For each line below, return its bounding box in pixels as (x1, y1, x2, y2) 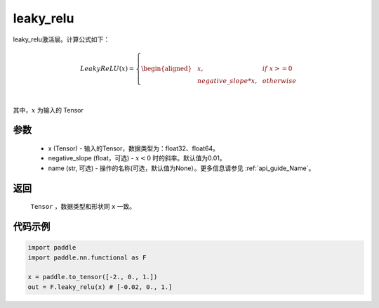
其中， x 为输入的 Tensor (13, 105, 84, 114)
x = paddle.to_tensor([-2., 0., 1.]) (27, 273, 158, 281)
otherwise (262, 77, 297, 84)
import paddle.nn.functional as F (27, 253, 147, 262)
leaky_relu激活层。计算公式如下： (13, 35, 110, 44)
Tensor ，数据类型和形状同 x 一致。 (30, 203, 136, 211)
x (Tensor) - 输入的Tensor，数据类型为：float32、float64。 (48, 144, 219, 153)
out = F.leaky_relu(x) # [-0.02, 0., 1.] (27, 283, 173, 291)
